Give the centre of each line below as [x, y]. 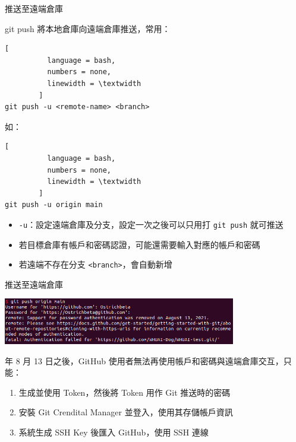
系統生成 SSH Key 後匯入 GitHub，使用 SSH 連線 [114, 432]
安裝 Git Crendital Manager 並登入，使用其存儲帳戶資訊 [126, 412]
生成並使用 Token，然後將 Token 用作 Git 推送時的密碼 [125, 392]
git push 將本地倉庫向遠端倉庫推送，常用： [88, 28]
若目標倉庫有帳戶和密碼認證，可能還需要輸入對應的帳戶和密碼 [139, 244]
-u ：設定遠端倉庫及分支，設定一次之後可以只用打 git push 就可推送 [151, 224]
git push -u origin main [54, 205]
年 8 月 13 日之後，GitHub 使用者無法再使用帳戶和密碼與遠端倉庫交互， [144, 360]
